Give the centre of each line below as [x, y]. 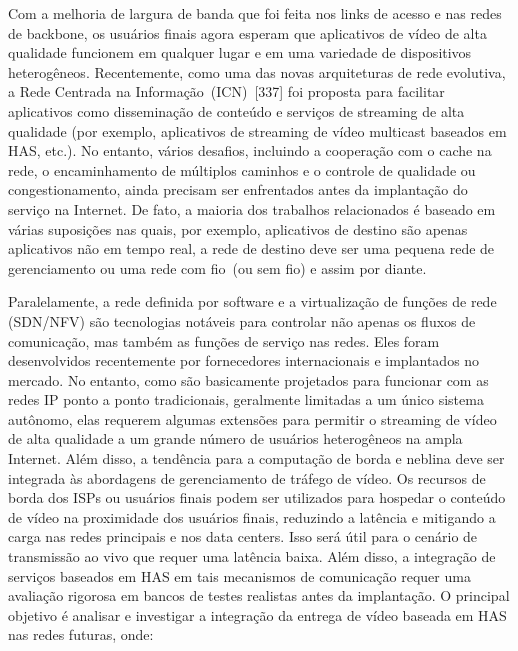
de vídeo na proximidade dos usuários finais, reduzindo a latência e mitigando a [252, 516]
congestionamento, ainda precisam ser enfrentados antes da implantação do [238, 189]
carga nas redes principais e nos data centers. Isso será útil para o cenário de [243, 536]
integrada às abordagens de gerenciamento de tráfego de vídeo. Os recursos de [247, 477]
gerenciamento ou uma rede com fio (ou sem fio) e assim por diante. [217, 267]
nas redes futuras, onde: [81, 634]
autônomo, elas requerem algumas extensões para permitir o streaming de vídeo [252, 418]
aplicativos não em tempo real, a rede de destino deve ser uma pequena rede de [251, 248]
